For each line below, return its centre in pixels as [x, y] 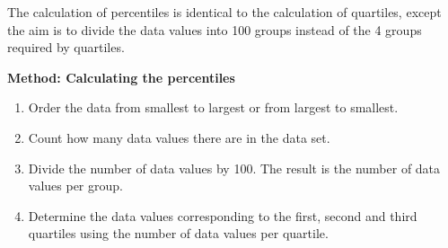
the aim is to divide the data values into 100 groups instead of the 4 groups [215, 29]
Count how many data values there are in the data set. [179, 137]
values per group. [75, 186]
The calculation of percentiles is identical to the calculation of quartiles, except [224, 12]
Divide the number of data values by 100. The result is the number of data [234, 168]
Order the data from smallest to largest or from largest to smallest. [213, 107]
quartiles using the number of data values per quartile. [178, 233]
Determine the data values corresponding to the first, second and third [223, 215]
